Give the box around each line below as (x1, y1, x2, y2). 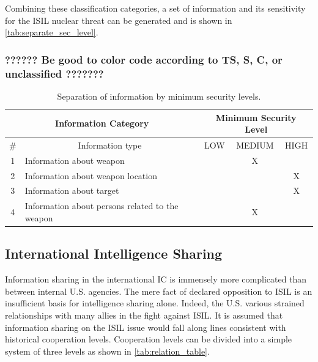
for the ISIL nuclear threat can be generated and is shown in (5, 13, 232, 26)
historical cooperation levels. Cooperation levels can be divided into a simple (5, 333, 292, 345)
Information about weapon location (24, 169, 157, 182)
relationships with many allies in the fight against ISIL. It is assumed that (5, 309, 283, 321)
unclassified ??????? (5, 65, 104, 81)
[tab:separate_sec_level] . (5, 26, 98, 39)
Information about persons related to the (24, 199, 179, 212)
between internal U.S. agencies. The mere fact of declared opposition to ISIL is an (5, 284, 312, 297)
